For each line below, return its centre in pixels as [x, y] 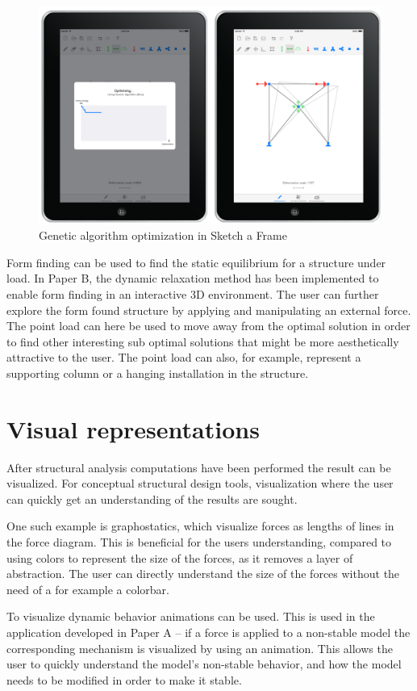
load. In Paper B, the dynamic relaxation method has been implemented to [193, 278]
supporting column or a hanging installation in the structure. [158, 373]
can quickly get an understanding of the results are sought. [152, 498]
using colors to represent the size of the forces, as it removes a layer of [180, 557]
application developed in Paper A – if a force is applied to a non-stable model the [208, 632]
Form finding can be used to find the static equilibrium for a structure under [196, 262]
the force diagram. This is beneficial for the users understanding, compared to [199, 541]
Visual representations [133, 428]
